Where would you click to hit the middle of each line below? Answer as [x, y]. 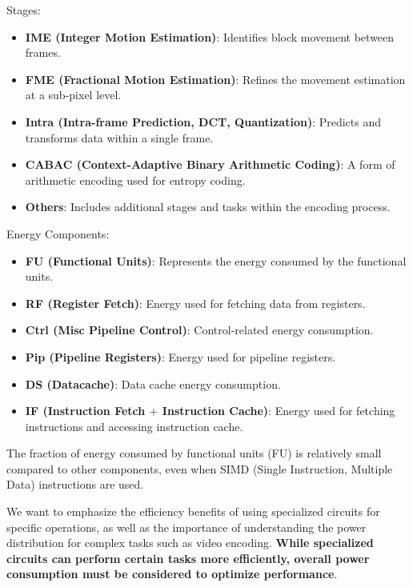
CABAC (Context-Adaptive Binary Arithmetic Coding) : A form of [210, 164]
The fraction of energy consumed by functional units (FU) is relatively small [194, 453]
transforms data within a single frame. [119, 137]
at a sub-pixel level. [73, 95]
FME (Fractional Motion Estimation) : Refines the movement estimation [215, 79]
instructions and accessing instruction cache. [134, 426]
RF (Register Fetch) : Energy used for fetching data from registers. [195, 303]
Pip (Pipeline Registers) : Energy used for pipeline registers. [180, 356]
